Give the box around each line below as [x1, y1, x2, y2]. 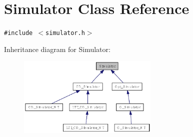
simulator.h [45, 29, 85, 37]
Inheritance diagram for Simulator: [4, 43, 110, 54]
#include [4, 29, 33, 37]
